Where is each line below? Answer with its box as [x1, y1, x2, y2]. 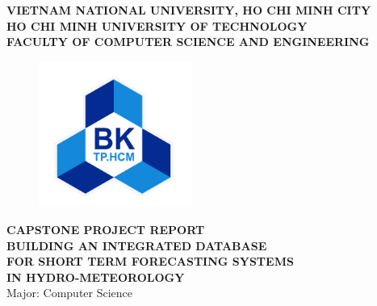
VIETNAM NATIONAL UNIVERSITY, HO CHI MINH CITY [6, 2, 371, 18]
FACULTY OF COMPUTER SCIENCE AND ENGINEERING [6, 33, 370, 50]
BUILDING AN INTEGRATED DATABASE [6, 237, 267, 254]
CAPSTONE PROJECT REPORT [6, 221, 205, 238]
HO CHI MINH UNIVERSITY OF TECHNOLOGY [6, 17, 308, 34]
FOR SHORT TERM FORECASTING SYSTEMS [6, 253, 294, 270]
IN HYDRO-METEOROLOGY [6, 268, 185, 285]
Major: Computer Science [6, 284, 133, 301]
